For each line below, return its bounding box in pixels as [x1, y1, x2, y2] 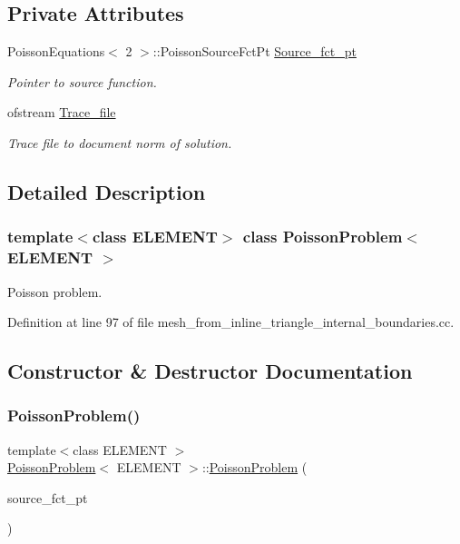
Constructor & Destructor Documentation [7, 357, 413, 385]
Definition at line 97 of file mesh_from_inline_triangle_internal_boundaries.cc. [7, 312, 455, 331]
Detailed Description [7, 177, 206, 205]
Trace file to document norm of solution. [7, 133, 232, 152]
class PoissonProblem [242, 225, 403, 248]
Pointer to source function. [7, 72, 157, 91]
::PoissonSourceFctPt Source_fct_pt [152, 42, 357, 61]
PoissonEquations [7, 42, 105, 61]
